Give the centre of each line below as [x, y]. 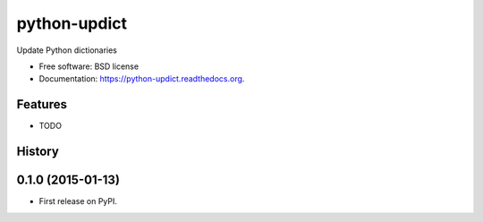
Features [42, 104]
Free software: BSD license [89, 66]
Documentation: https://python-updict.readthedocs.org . [142, 79]
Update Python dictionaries [67, 50]
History [38, 152]
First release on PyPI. [78, 201]
